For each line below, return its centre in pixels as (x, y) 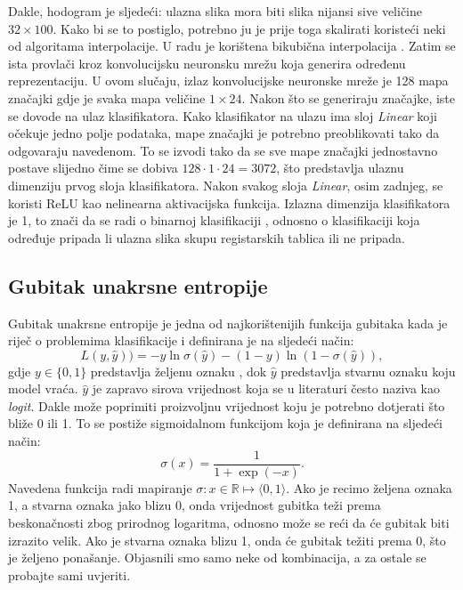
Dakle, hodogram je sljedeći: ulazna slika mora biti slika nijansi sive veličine (215, 11)
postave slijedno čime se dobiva (93, 168)
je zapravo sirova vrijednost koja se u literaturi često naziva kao (266, 388)
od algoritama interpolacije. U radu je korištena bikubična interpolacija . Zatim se (232, 46)
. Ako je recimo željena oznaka (369, 487)
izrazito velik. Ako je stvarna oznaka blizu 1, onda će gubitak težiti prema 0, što (227, 540)
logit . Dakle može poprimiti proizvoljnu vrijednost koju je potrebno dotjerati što (227, 405)
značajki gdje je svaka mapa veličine (107, 97)
